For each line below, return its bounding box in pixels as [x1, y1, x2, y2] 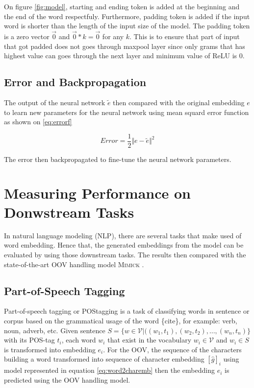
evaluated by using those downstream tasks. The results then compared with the [4, 249, 246, 259]
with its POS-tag [4, 335, 55, 345]
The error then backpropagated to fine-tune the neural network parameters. [4, 154, 231, 164]
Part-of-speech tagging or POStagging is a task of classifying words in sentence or [4, 306, 250, 316]
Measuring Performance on [4, 183, 191, 203]
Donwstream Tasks [4, 202, 134, 222]
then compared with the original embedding [113, 97, 245, 107]
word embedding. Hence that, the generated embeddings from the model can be [4, 240, 244, 250]
